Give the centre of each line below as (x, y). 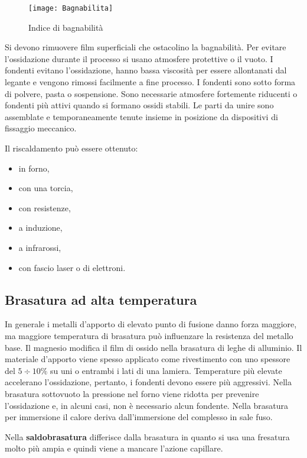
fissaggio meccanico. (41, 128)
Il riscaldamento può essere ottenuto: (71, 148)
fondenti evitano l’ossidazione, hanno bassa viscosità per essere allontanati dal (146, 70)
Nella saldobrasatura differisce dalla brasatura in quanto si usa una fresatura (147, 436)
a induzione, (40, 228)
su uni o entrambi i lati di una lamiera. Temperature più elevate (166, 370)
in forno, (34, 168)
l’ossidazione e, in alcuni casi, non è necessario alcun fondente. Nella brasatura (147, 405)
